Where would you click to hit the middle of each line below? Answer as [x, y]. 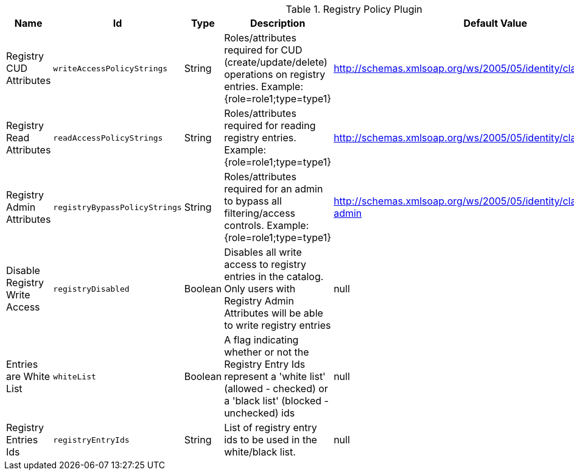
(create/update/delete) [276, 62]
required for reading [270, 125]
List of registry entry [271, 427]
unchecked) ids [260, 413]
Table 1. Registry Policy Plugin [354, 9]
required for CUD [263, 50]
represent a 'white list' [275, 376]
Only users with [260, 289]
